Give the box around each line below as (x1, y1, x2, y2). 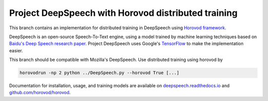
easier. (9, 48, 23, 53)
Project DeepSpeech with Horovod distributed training (9, 7, 238, 18)
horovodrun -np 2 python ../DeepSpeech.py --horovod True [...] (19, 70, 180, 76)
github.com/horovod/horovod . (9, 90, 71, 96)
